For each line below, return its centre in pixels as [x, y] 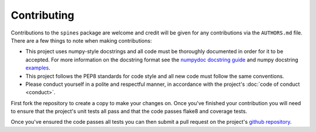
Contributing [42, 15]
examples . [38, 68]
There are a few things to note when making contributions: [81, 40]
